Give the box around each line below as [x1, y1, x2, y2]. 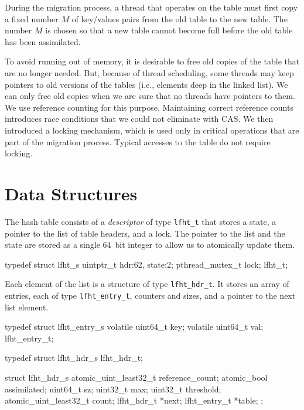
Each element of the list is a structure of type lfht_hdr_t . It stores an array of [5, 278, 289, 290]
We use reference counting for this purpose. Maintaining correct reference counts [5, 101, 293, 113]
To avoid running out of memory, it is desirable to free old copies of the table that [5, 55, 300, 67]
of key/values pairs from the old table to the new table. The [71, 12, 288, 25]
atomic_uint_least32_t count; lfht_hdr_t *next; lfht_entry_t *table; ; [5, 394, 264, 406]
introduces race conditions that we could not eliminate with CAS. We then [5, 112, 274, 125]
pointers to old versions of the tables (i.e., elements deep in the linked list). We [5, 78, 288, 90]
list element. [5, 300, 49, 313]
